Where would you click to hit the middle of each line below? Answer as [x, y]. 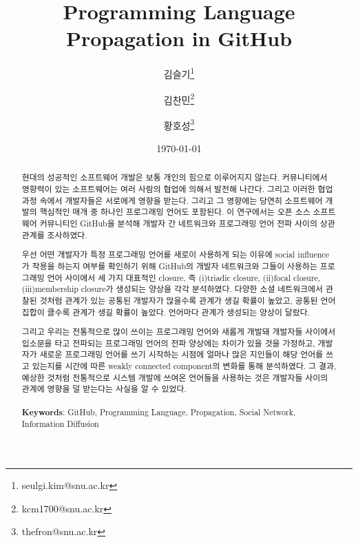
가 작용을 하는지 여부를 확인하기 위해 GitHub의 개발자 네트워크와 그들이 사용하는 [169, 265]
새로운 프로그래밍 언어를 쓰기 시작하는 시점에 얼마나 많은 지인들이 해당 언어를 [181, 354]
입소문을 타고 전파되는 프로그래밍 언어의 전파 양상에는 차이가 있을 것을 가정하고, [168, 343]
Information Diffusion [60, 424]
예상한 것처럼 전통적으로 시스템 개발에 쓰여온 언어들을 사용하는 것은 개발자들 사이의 [175, 377]
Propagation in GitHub [179, 38]
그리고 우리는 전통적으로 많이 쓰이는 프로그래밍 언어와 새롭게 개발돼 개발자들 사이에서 [179, 332]
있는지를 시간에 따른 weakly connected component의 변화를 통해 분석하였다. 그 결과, [184, 366]
